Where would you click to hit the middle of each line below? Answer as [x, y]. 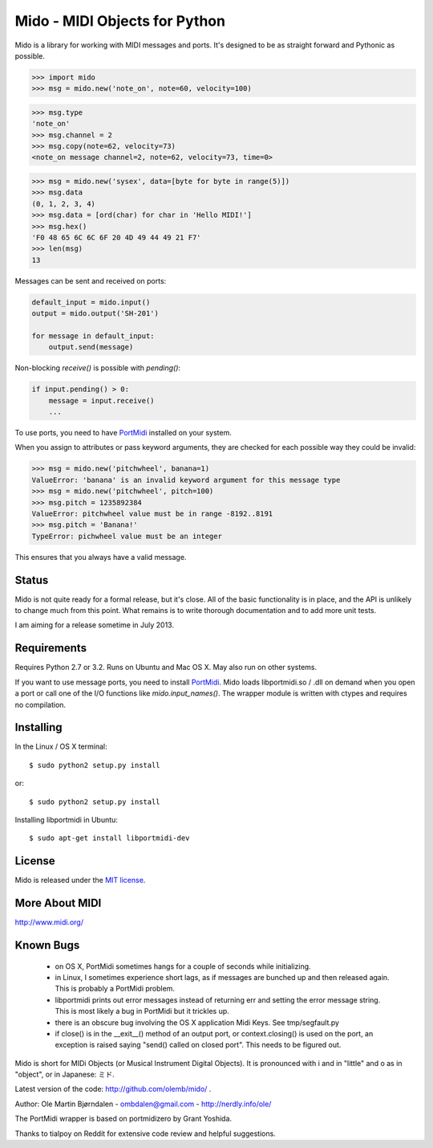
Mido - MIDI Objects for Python [120, 21]
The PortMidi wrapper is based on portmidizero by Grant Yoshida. [123, 1119]
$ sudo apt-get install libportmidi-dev [109, 838]
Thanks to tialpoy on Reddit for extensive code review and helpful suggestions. [145, 1134]
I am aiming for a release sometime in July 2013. [94, 625]
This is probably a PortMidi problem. [115, 989]
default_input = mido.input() [91, 302]
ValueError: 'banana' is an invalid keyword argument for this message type [186, 480]
